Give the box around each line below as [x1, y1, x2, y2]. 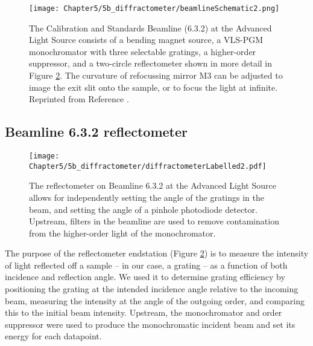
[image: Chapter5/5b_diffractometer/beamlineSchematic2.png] [29, 4, 280, 13]
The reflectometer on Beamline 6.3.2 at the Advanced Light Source [29, 179, 276, 192]
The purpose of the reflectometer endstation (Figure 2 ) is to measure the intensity [5, 247, 309, 259]
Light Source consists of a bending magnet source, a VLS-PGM [29, 33, 264, 46]
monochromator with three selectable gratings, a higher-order [29, 45, 256, 57]
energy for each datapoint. [5, 330, 102, 342]
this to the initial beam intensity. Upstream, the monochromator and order [5, 306, 282, 319]
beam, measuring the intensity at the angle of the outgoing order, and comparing [5, 294, 305, 307]
